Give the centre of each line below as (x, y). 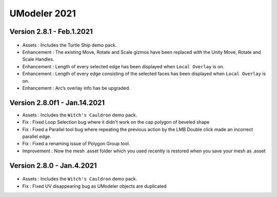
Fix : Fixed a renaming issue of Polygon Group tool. (76, 144)
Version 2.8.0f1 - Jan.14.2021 (57, 103)
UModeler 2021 (43, 13)
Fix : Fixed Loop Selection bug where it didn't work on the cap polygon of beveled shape (116, 122)
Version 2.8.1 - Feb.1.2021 (51, 32)
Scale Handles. (38, 60)
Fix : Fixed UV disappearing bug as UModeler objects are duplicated (94, 186)
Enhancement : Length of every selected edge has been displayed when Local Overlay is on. (123, 66)
